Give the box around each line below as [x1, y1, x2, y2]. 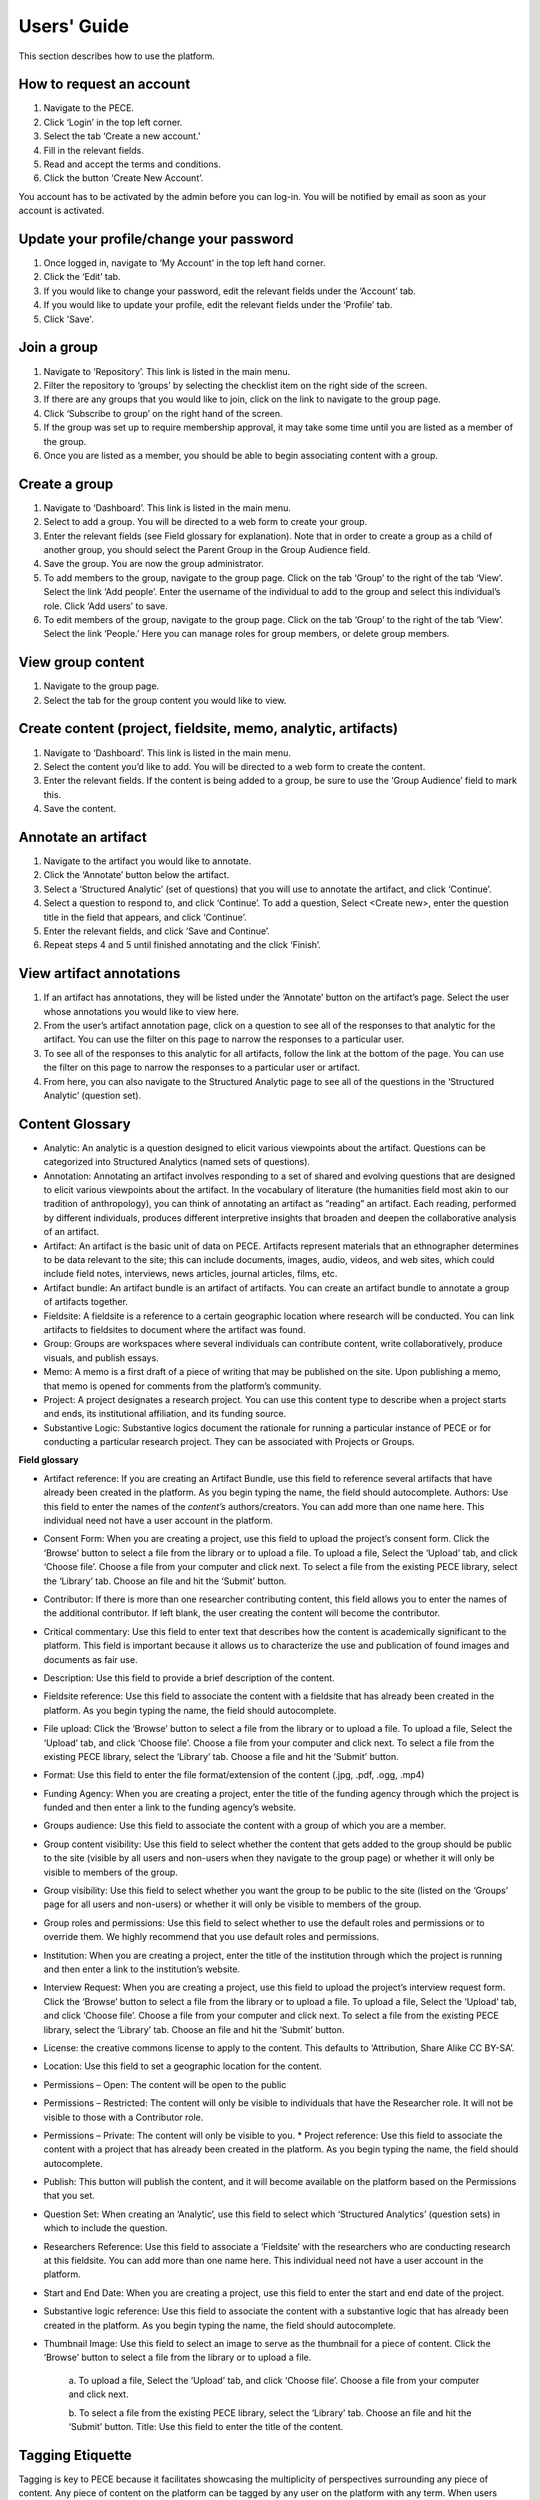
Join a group [18, 339, 99, 356]
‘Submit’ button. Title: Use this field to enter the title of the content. [68, 2420, 344, 2432]
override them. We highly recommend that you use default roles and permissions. [43, 1931, 380, 1943]
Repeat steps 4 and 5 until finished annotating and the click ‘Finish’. [43, 939, 322, 951]
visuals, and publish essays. [43, 1351, 159, 1364]
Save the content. [43, 803, 117, 815]
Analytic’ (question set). [43, 1089, 142, 1101]
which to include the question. [43, 2222, 169, 2234]
